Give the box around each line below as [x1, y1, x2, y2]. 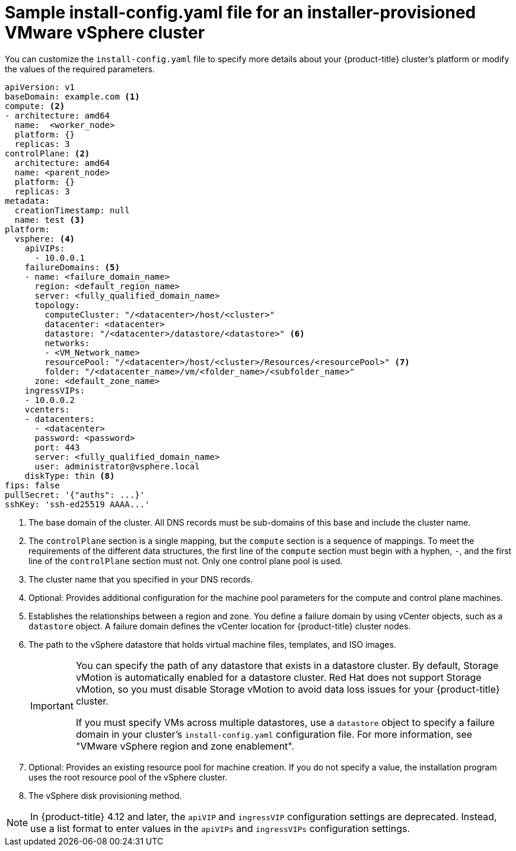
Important [30, 699, 74, 712]
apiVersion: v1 [5, 82, 75, 92]
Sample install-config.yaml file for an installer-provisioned [5, 2, 476, 23]
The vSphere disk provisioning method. [28, 790, 182, 801]
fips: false [5, 480, 60, 490]
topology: [34, 300, 80, 310]
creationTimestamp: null [14, 205, 130, 215]
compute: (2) [5, 101, 65, 111]
